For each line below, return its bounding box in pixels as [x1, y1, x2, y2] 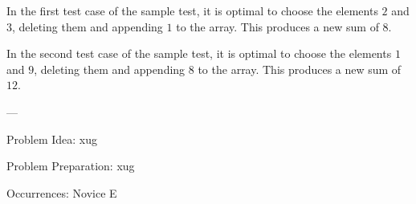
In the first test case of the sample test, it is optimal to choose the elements [6, 2, 378, 18]
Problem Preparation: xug [6, 157, 135, 174]
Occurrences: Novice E [6, 184, 117, 201]
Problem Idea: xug [6, 130, 98, 147]
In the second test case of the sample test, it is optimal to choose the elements [6, 45, 392, 62]
